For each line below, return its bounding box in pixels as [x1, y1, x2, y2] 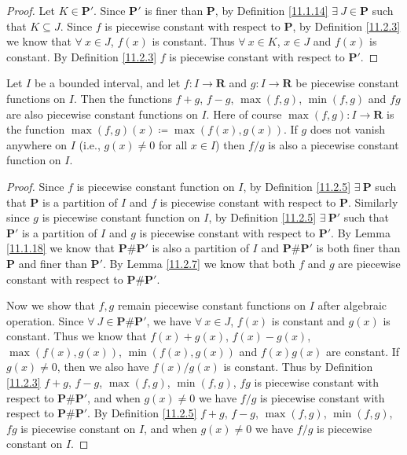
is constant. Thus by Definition [223, 358, 373, 375]
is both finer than [316, 240, 401, 256]
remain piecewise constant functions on [117, 297, 306, 314]
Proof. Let [6, 2, 55, 18]
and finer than [18, 255, 87, 271]
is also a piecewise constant [268, 136, 399, 152]
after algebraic [317, 297, 387, 314]
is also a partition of [152, 240, 249, 256]
